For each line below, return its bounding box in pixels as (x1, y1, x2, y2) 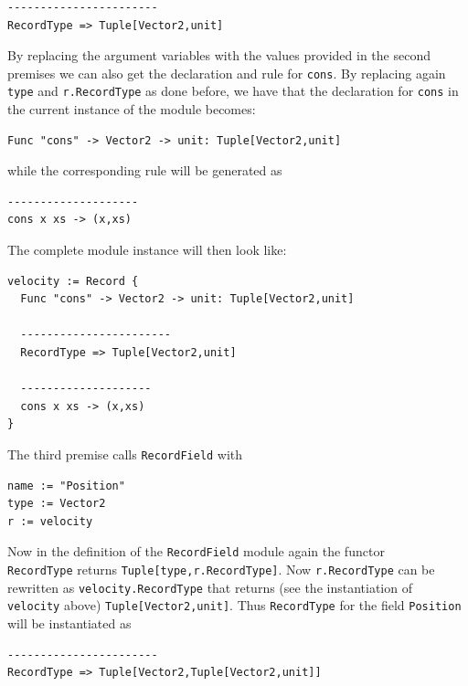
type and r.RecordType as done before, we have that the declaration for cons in (7, 81, 459, 100)
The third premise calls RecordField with (7, 445, 243, 463)
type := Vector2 (7, 497, 106, 511)
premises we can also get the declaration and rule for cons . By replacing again (7, 63, 446, 82)
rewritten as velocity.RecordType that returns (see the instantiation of (7, 577, 412, 596)
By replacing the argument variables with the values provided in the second (7, 46, 431, 65)
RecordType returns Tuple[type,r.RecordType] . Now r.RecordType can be (7, 560, 435, 579)
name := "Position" (7, 479, 125, 492)
